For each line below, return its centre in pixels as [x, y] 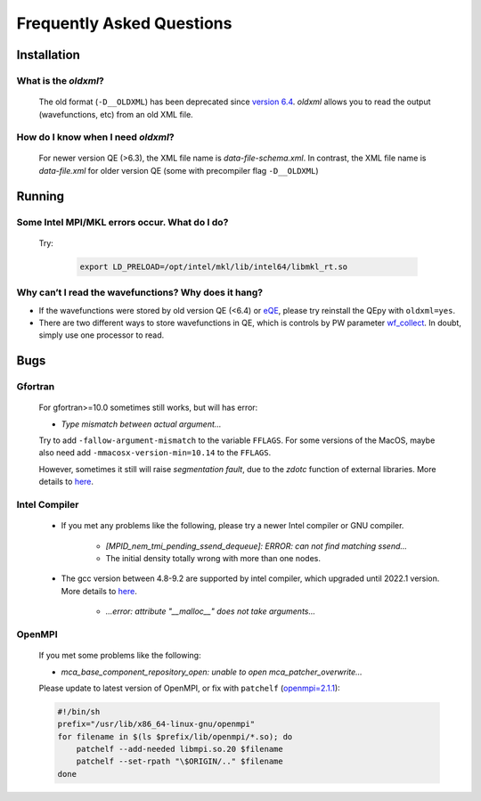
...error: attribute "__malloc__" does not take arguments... [211, 611]
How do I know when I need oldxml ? [95, 137]
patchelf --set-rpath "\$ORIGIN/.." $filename [180, 761]
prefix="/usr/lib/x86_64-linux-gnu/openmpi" [156, 724]
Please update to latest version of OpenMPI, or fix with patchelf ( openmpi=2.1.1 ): [189, 688]
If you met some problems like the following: [120, 656]
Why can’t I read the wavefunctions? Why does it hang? [139, 292]
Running [41, 196]
